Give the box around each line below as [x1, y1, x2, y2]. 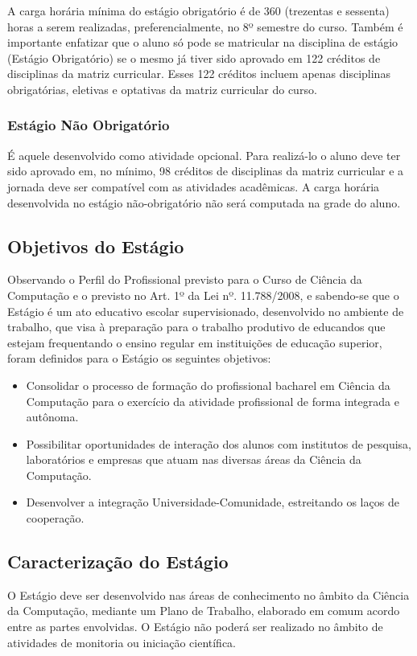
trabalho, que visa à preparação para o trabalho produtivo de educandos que [7, 318, 386, 335]
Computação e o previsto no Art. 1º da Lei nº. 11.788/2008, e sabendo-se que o [7, 286, 399, 303]
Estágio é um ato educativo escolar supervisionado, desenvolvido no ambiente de [7, 302, 404, 319]
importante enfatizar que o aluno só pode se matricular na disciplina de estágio [7, 34, 398, 51]
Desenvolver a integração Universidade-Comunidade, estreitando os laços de [26, 494, 399, 510]
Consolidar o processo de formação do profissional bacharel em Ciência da [26, 376, 390, 393]
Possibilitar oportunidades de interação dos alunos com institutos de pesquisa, [26, 435, 411, 452]
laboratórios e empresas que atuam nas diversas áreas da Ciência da [26, 451, 361, 468]
